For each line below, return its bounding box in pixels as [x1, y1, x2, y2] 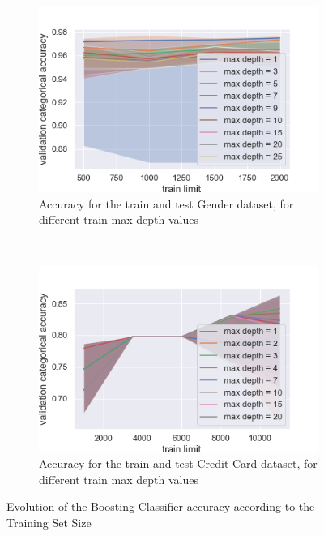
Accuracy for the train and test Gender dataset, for [39, 195, 294, 212]
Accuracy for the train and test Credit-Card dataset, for [39, 455, 318, 472]
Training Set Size [6, 514, 92, 530]
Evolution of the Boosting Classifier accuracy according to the [6, 498, 315, 515]
